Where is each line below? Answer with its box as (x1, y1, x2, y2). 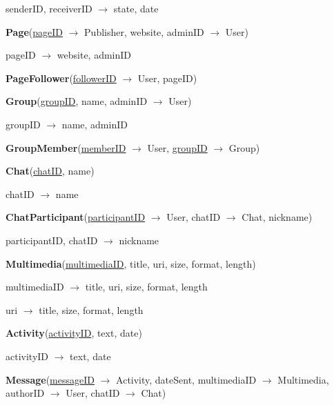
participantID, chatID (6, 233, 98, 247)
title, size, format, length (39, 302, 144, 317)
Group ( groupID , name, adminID (6, 94, 148, 108)
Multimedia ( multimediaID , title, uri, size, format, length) (6, 256, 256, 270)
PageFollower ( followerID (6, 70, 117, 85)
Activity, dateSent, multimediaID (116, 372, 257, 386)
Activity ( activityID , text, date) (6, 326, 142, 340)
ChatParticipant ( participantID (6, 210, 146, 224)
